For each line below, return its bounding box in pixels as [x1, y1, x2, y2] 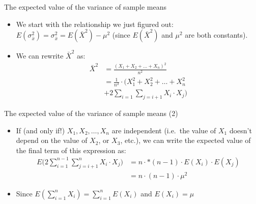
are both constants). [185, 30, 248, 40]
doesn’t [229, 125, 252, 135]
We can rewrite [16, 50, 64, 61]
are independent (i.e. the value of [111, 125, 216, 135]
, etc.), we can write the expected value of [120, 135, 251, 145]
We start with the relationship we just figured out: [16, 18, 174, 29]
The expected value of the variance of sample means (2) [4, 108, 178, 119]
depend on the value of [16, 135, 88, 145]
